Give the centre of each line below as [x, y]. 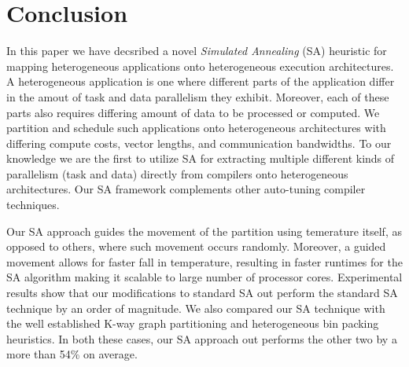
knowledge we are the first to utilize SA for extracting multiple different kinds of [201, 158]
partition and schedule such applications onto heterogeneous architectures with [196, 128]
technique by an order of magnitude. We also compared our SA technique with [196, 308]
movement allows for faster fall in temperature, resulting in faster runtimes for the [204, 261]
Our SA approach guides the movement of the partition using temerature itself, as [204, 231]
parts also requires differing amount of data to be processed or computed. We [193, 112]
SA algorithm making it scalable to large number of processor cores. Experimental [204, 277]
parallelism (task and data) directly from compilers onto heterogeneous [177, 173]
